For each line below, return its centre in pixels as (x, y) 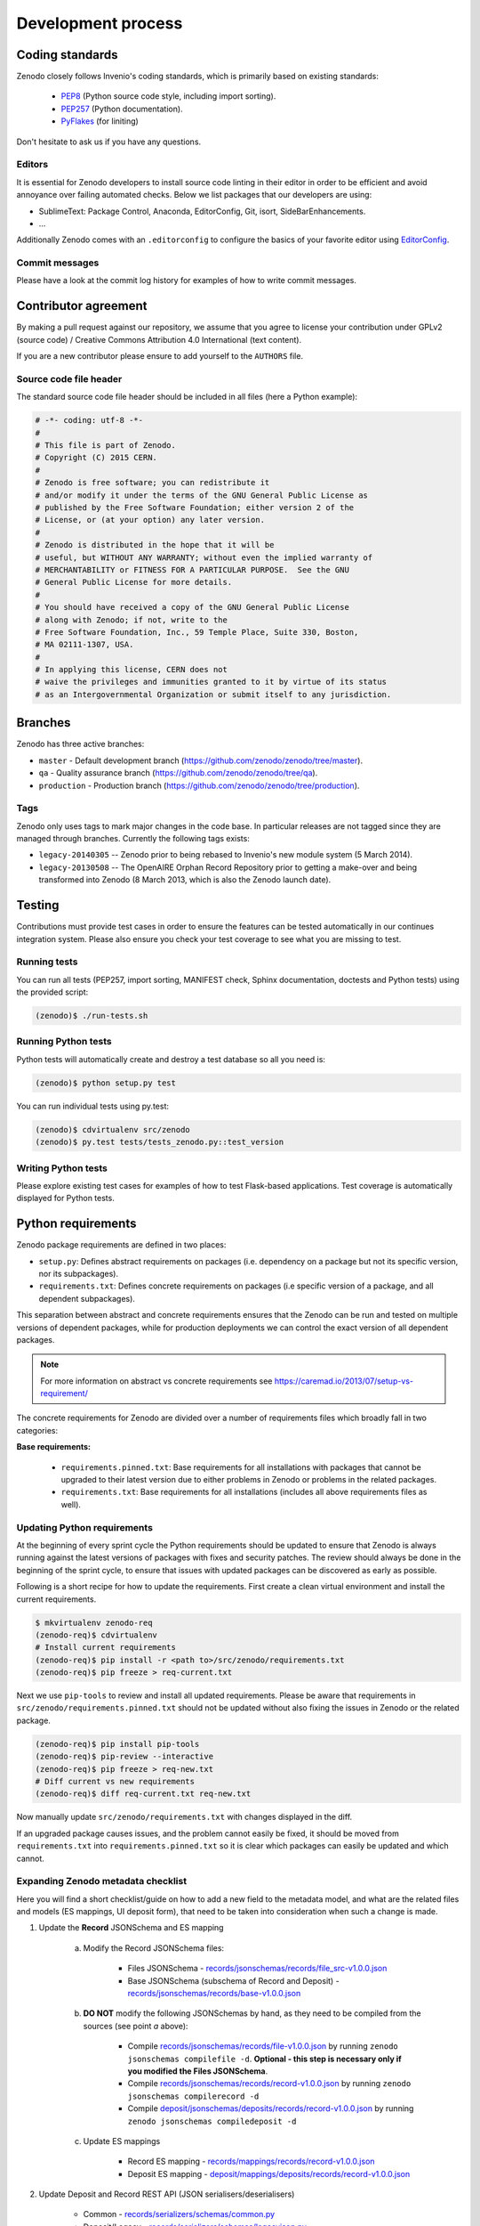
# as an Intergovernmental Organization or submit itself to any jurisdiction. (213, 694)
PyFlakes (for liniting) (100, 121)
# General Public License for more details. (134, 582)
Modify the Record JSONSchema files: (154, 1948)
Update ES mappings (122, 2141)
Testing (38, 905)
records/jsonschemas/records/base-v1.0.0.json (214, 1994)
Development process (100, 23)
